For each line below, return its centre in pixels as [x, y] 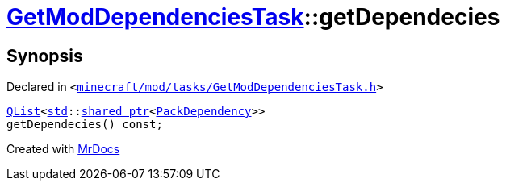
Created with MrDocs [63, 149]
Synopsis [45, 56]
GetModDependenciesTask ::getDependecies [253, 17]
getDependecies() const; [85, 125]
